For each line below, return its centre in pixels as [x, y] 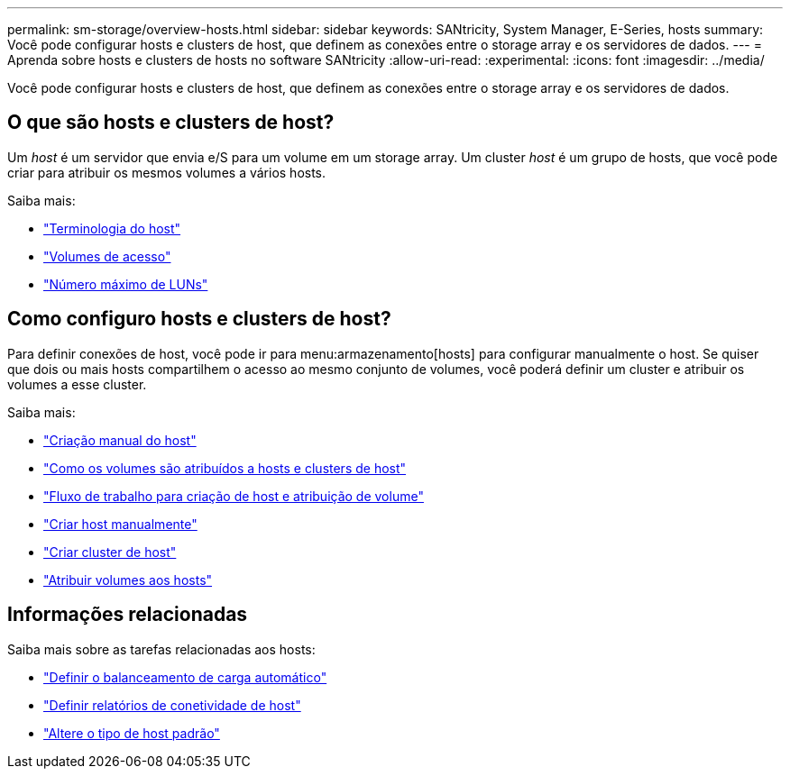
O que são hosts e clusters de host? [171, 123]
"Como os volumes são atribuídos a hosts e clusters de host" [225, 468]
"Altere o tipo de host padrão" [132, 733]
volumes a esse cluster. [77, 384]
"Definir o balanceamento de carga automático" [185, 677]
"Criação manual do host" [120, 440]
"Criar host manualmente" [120, 524]
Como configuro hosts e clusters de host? [199, 319]
